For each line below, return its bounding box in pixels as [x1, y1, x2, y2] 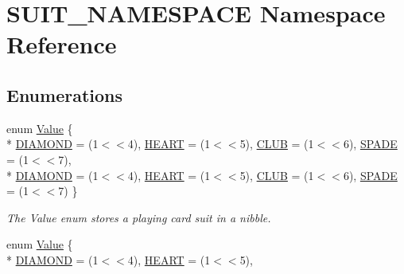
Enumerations [6, 82, 123, 107]
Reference [6, 28, 117, 61]
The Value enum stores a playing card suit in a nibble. [6, 209, 271, 225]
